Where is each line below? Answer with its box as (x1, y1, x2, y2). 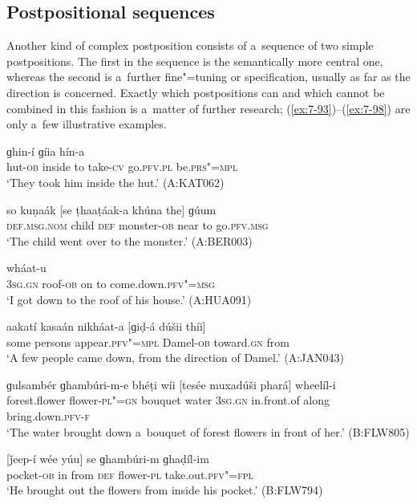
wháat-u (6, 259, 47, 276)
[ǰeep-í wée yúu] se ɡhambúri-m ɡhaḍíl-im (6, 450, 209, 467)
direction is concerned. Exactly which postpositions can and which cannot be (6, 83, 385, 100)
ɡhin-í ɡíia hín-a (6, 142, 85, 159)
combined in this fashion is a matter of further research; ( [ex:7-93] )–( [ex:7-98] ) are (6, 100, 411, 116)
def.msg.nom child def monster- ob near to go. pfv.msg (6, 217, 269, 234)
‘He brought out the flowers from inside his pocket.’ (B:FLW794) (6, 482, 323, 498)
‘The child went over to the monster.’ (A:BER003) (6, 232, 253, 249)
